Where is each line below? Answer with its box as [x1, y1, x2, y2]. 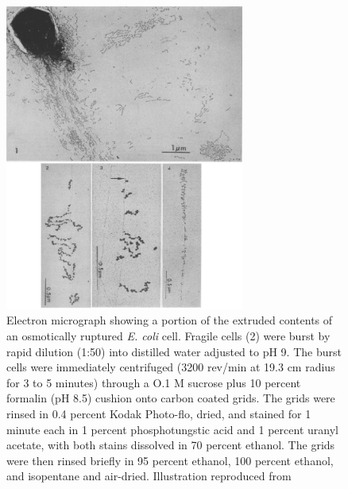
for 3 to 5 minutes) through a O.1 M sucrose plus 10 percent [6, 374, 301, 390]
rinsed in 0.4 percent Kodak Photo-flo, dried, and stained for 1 [6, 405, 311, 421]
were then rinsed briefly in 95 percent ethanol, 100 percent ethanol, [6, 452, 334, 468]
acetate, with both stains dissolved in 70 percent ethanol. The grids [6, 437, 335, 453]
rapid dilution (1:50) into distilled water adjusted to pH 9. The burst [6, 343, 342, 359]
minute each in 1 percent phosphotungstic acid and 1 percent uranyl [6, 421, 338, 437]
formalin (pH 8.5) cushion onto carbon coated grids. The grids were [6, 390, 335, 406]
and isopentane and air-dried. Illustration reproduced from [6, 468, 292, 484]
